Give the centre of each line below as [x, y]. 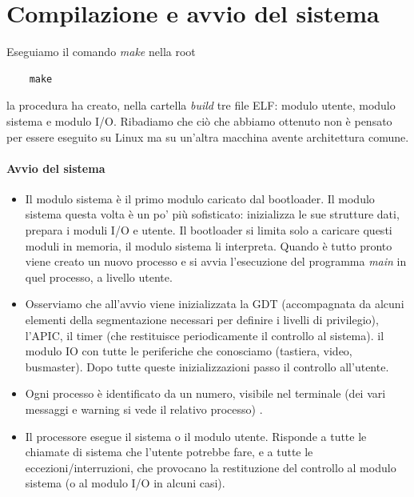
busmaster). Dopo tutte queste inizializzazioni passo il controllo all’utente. [207, 366]
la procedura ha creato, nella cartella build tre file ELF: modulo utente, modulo [201, 105]
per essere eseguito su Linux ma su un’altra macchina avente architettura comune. [208, 136]
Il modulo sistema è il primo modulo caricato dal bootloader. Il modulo [200, 198]
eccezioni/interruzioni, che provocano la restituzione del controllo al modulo [211, 467]
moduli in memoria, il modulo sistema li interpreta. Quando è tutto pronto [209, 245]
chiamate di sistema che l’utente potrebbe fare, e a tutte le [169, 452]
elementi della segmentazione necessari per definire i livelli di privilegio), [202, 320]
